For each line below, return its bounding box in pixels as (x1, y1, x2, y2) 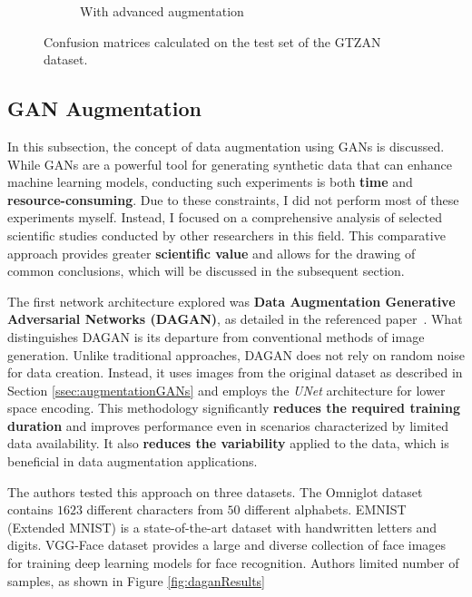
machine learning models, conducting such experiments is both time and (7, 172, 413, 191)
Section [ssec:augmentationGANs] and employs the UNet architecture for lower (7, 380, 446, 399)
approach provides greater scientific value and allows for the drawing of (7, 243, 416, 262)
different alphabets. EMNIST (244, 500, 407, 519)
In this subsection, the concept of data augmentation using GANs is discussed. (7, 136, 445, 155)
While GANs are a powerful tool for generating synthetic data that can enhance (7, 154, 453, 173)
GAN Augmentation (7, 94, 202, 122)
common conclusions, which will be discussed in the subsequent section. (7, 261, 405, 280)
